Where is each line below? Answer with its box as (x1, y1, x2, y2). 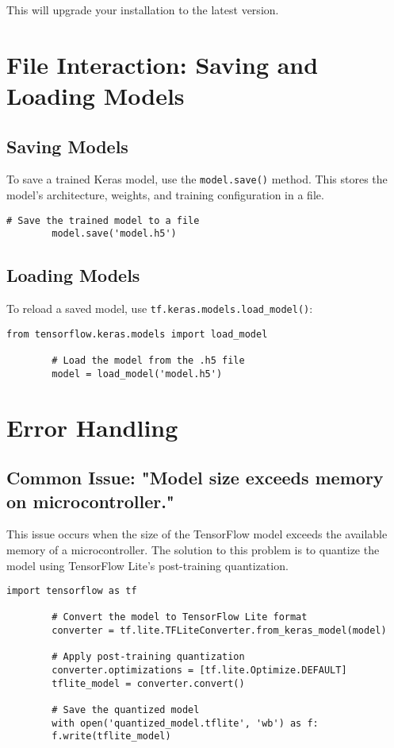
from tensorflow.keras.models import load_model (6, 328, 268, 340)
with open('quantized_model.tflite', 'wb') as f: (52, 717, 319, 729)
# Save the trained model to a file (6, 214, 200, 226)
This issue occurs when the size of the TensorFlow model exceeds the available (6, 526, 388, 542)
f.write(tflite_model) (52, 731, 171, 742)
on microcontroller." (6, 488, 174, 513)
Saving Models (6, 133, 128, 158)
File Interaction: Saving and (6, 48, 319, 80)
